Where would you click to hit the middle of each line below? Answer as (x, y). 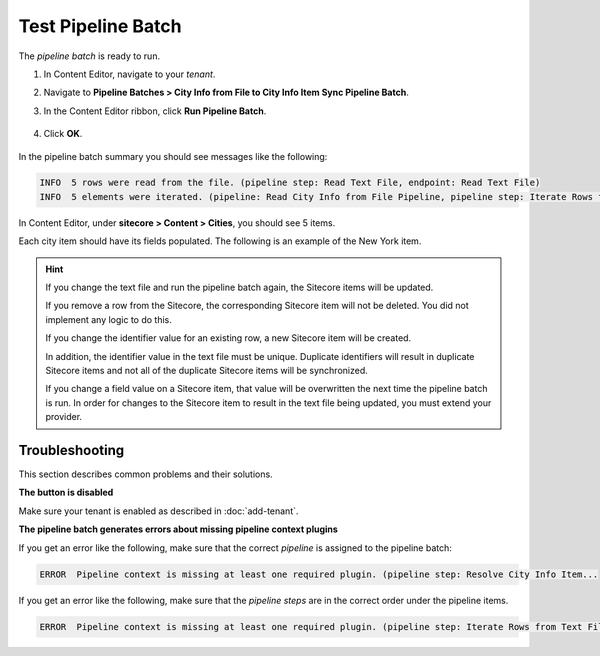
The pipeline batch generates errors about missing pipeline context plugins (178, 529)
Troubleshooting (71, 450)
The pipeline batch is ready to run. (89, 56)
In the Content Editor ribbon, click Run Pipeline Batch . (155, 111)
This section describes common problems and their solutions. (146, 474)
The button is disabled (66, 492)
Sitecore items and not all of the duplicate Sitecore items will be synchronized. (207, 370)
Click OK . (63, 134)
